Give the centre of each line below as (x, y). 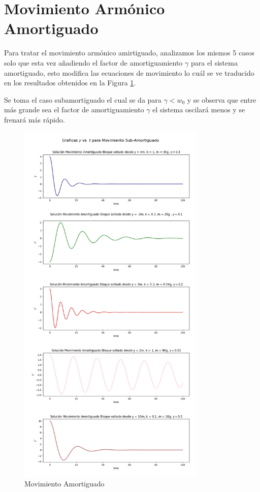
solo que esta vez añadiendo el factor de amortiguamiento (93, 62)
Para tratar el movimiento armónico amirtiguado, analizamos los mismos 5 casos (129, 53)
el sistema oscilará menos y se (199, 110)
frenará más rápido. (35, 119)
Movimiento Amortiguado (64, 484)
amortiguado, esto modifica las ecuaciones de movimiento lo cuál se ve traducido (129, 72)
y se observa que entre (222, 99)
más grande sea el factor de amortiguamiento (74, 110)
